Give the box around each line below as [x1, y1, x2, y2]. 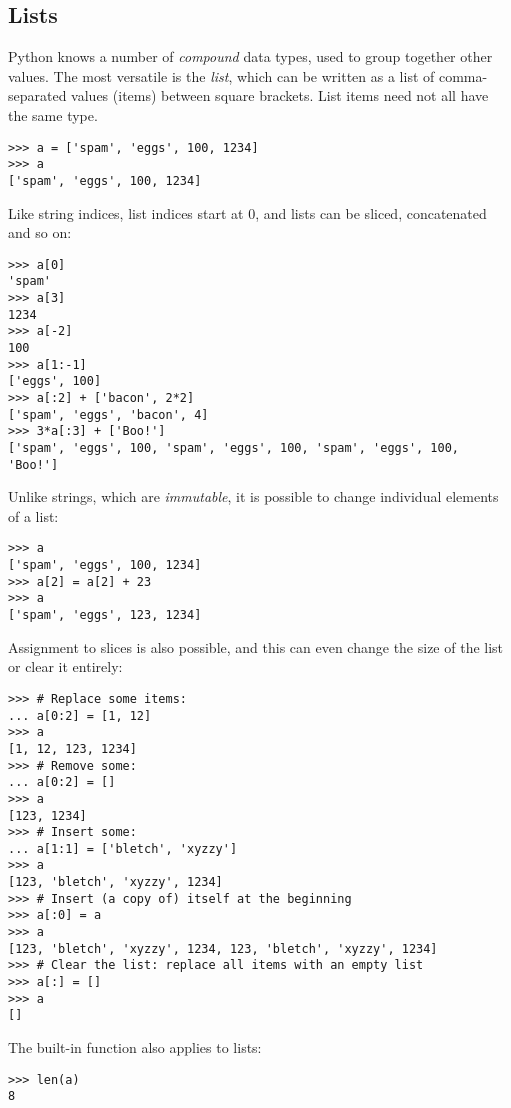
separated [8, 85, 67, 106]
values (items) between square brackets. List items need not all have [71, 85, 489, 106]
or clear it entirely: [8, 656, 123, 677]
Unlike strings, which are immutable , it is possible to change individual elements [8, 486, 499, 507]
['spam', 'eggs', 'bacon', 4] [8, 407, 209, 422]
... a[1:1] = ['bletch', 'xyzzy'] [8, 841, 238, 856]
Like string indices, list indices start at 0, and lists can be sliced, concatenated [8, 202, 487, 223]
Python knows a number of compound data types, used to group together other [8, 46, 493, 67]
